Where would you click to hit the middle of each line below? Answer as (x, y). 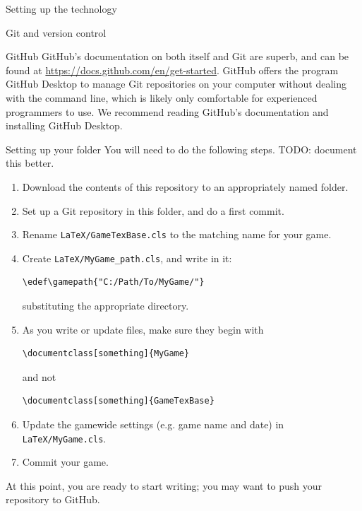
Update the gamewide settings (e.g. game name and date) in (153, 424)
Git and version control (56, 32)
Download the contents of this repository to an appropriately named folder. (185, 186)
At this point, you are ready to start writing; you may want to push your (164, 485)
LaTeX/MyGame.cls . (64, 438)
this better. (30, 163)
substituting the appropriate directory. (105, 306)
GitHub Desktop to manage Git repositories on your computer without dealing (176, 84)
